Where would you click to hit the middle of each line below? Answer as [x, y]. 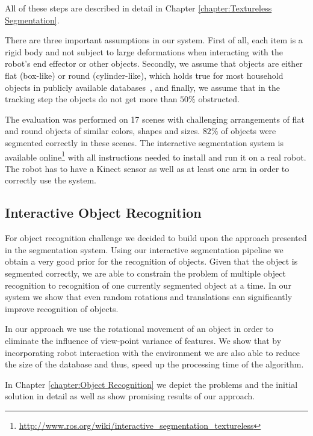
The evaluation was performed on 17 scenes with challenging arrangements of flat [155, 119]
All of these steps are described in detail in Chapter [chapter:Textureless [138, 8]
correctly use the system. [51, 180]
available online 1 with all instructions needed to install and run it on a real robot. [156, 156]
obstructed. [219, 99]
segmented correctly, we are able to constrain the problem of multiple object [145, 273]
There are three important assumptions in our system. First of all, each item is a [154, 40]
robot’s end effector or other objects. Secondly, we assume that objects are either [154, 63]
